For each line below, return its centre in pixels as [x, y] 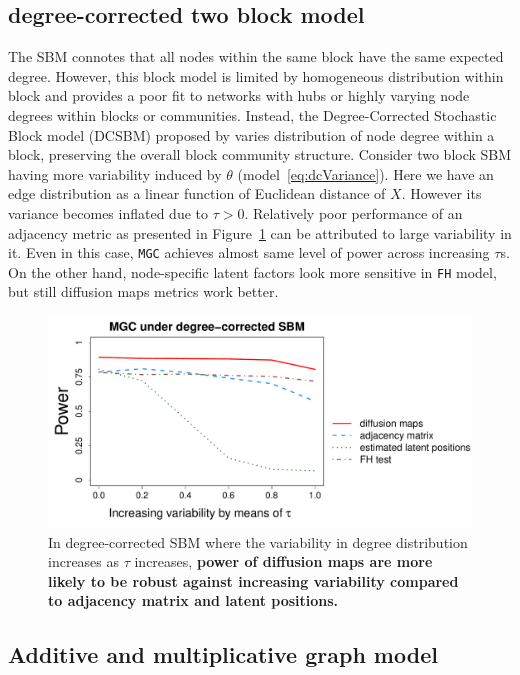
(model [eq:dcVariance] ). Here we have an [365, 173]
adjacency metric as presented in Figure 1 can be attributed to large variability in [260, 232]
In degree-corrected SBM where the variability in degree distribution [258, 541]
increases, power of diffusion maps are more [283, 561]
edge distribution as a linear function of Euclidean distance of [197, 193]
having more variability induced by [115, 173]
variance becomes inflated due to [108, 212]
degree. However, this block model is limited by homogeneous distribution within [256, 75]
